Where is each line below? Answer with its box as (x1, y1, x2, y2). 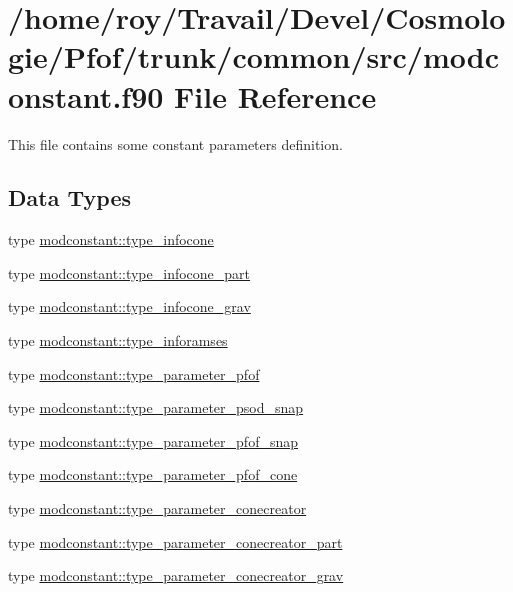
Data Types (8, 182, 131, 213)
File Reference (174, 75, 377, 116)
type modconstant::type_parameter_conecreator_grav (8, 565, 344, 586)
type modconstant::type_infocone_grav (8, 296, 251, 317)
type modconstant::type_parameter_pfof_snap (8, 430, 298, 451)
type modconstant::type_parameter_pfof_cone (8, 464, 298, 485)
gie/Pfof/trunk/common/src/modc (8, 36, 499, 77)
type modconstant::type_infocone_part (8, 262, 251, 283)
